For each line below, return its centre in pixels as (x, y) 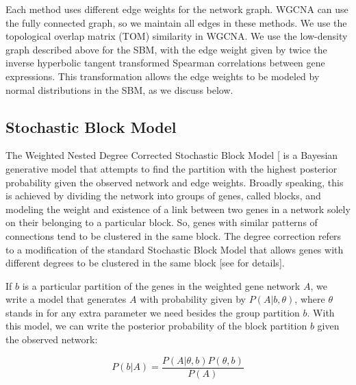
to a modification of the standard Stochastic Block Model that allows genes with (175, 249)
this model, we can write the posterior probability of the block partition (156, 326)
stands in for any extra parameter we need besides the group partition (153, 312)
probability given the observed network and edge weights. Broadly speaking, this (175, 182)
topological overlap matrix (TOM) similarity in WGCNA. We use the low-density (177, 36)
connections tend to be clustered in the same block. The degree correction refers (174, 235)
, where (310, 299)
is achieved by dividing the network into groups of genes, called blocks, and (163, 196)
